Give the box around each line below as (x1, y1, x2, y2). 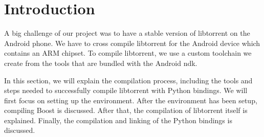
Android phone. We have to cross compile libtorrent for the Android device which (4, 37, 260, 48)
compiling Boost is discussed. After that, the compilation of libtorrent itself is (4, 105, 248, 116)
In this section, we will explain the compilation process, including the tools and (4, 75, 253, 85)
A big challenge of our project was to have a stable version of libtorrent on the (4, 28, 250, 38)
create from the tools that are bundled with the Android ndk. (4, 57, 197, 68)
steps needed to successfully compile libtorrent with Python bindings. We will (4, 85, 248, 96)
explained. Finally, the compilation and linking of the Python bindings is (4, 115, 232, 125)
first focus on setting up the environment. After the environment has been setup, (4, 95, 257, 105)
